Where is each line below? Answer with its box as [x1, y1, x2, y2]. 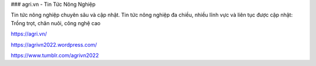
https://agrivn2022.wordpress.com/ [11, 41, 97, 48]
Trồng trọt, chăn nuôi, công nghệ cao [11, 19, 101, 26]
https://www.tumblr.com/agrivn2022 [11, 51, 99, 58]
